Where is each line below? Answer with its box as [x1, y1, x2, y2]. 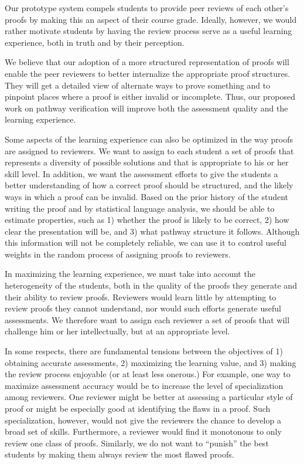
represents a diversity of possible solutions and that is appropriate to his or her [5, 156, 289, 168]
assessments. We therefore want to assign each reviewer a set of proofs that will [5, 313, 290, 326]
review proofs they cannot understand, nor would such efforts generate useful [5, 302, 281, 314]
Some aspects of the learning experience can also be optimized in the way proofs [5, 133, 293, 145]
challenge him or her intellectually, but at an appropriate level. [5, 325, 230, 337]
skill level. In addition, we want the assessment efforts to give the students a [5, 167, 278, 179]
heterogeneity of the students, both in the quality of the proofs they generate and [5, 279, 297, 292]
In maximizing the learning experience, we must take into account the [5, 267, 255, 280]
